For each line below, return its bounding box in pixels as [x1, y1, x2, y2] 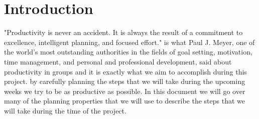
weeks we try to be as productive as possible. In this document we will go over [4, 85, 245, 96]
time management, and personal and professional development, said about [4, 56, 232, 66]
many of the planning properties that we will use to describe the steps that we [4, 95, 245, 106]
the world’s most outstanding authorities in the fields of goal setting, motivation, [4, 46, 252, 57]
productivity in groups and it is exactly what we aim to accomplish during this [4, 66, 247, 76]
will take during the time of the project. [4, 105, 126, 115]
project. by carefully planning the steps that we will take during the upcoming [4, 76, 245, 86]
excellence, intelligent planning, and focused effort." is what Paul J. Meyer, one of [4, 36, 255, 47]
